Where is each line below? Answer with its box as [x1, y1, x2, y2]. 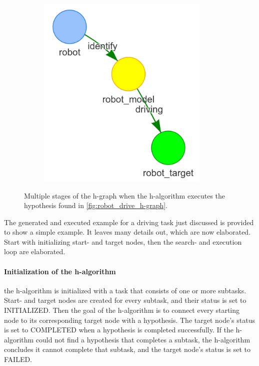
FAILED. [4, 354, 32, 364]
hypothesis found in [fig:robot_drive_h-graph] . [24, 200, 167, 211]
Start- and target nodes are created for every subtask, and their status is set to [4, 295, 246, 305]
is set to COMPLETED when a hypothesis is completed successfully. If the [4, 324, 233, 335]
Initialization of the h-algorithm [4, 266, 116, 276]
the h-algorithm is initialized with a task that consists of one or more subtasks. [4, 285, 246, 295]
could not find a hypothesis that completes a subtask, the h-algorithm [35, 334, 250, 344]
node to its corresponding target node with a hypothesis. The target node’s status [4, 314, 255, 325]
